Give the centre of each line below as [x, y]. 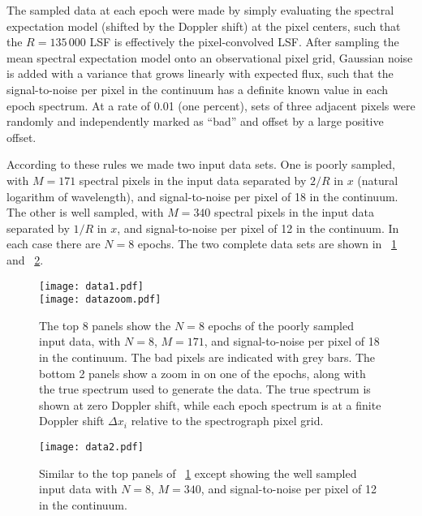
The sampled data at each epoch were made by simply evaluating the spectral [200, 10]
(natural [378, 180]
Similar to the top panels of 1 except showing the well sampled [198, 473]
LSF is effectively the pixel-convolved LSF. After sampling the [244, 42]
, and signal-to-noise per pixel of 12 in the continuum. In [258, 228]
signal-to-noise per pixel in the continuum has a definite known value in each [198, 89]
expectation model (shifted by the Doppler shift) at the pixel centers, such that [204, 26]
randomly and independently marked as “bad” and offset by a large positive [195, 121]
